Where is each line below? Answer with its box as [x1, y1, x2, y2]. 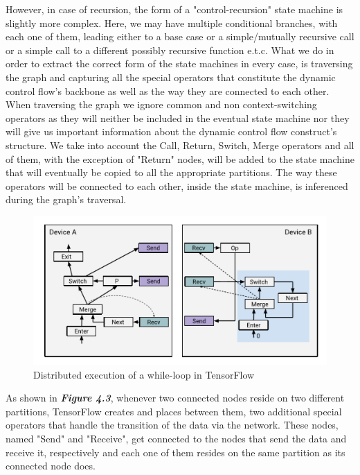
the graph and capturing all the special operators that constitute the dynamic [6, 69, 336, 84]
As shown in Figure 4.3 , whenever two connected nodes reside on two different [6, 390, 345, 405]
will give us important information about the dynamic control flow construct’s [6, 124, 337, 139]
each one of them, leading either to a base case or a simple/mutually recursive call [6, 29, 354, 44]
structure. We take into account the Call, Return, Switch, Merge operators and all [6, 137, 354, 152]
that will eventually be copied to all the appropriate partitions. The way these [6, 165, 337, 180]
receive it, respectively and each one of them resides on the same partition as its [6, 444, 345, 459]
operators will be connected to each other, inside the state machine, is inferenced [6, 178, 348, 193]
